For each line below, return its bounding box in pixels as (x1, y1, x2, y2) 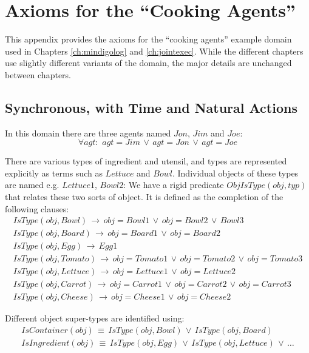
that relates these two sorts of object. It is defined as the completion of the (5, 190, 284, 203)
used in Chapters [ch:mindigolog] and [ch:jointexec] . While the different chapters (5, 44, 304, 57)
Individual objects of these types (177, 166, 299, 179)
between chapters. (5, 68, 71, 81)
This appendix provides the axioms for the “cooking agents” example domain (5, 33, 292, 45)
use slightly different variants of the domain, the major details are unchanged (5, 56, 292, 69)
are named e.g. (5, 178, 59, 191)
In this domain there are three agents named (5, 126, 171, 139)
